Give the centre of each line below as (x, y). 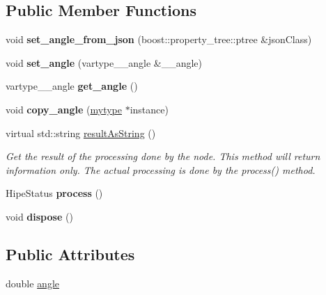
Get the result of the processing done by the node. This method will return (163, 156)
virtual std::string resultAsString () (81, 133)
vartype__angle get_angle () (72, 86)
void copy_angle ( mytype (64, 109)
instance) (149, 109)
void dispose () (39, 216)
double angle (33, 283)
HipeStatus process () (54, 193)
